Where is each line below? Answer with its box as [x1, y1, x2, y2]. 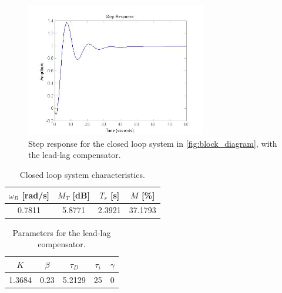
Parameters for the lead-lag [12, 226, 111, 238]
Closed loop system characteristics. [19, 168, 145, 180]
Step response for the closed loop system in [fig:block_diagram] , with [28, 137, 277, 149]
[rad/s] [22, 188, 50, 201]
